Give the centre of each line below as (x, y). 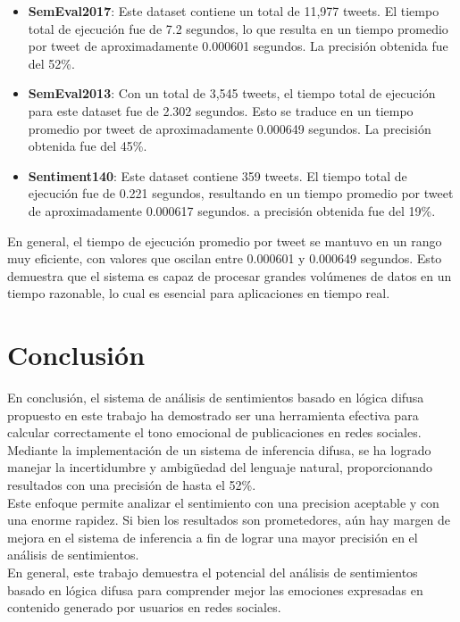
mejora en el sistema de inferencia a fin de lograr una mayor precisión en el (213, 537)
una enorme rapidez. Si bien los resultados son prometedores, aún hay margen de (229, 520)
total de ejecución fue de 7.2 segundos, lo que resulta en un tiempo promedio (238, 28)
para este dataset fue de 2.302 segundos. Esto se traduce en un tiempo (221, 110)
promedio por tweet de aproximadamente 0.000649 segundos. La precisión (230, 128)
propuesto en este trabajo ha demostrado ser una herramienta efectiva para (213, 415)
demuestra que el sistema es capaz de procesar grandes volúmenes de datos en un (230, 275)
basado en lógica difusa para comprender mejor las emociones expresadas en (215, 589)
